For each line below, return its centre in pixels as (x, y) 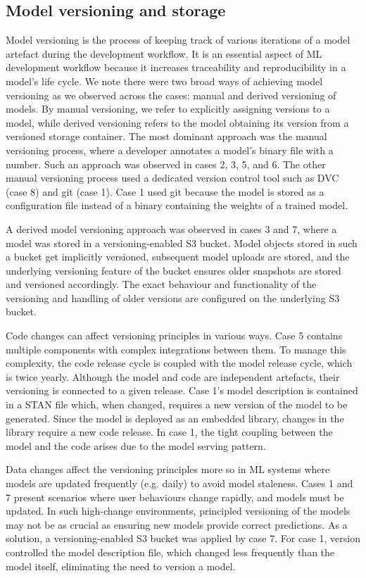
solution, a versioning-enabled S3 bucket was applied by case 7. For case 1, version (183, 538)
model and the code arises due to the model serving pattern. (136, 445)
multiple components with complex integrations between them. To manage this (176, 349)
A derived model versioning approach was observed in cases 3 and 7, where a (171, 228)
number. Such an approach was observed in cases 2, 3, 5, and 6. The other (166, 164)
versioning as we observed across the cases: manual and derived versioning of (171, 95)
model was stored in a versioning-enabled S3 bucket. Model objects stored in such (182, 243)
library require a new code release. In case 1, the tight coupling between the (169, 432)
